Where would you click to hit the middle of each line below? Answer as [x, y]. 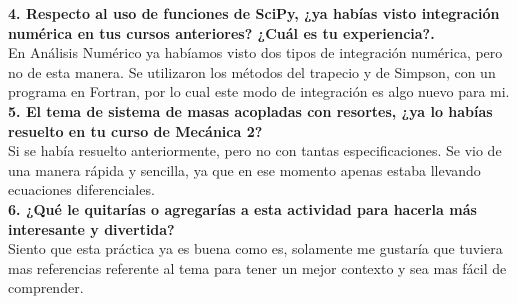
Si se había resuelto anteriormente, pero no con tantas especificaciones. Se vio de [255, 150]
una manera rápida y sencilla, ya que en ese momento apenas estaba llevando [244, 169]
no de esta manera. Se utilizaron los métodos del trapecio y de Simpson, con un [252, 71]
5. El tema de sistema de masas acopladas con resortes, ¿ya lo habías [250, 110]
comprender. [46, 287]
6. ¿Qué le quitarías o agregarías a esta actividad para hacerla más [242, 208]
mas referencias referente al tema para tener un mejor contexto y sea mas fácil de [257, 267]
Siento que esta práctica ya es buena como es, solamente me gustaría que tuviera [255, 248]
